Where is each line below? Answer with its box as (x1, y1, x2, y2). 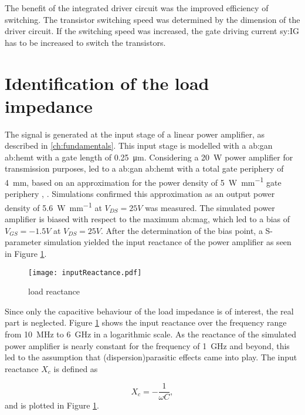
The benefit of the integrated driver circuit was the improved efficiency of (5, 2, 269, 14)
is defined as (53, 362, 98, 374)
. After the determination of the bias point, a (101, 224, 263, 236)
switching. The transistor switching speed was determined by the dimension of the (5, 13, 300, 25)
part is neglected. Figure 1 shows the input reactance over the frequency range (5, 316, 287, 329)
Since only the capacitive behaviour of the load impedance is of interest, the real (5, 304, 294, 317)
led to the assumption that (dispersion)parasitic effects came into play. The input (5, 351, 297, 363)
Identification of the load (5, 71, 209, 95)
